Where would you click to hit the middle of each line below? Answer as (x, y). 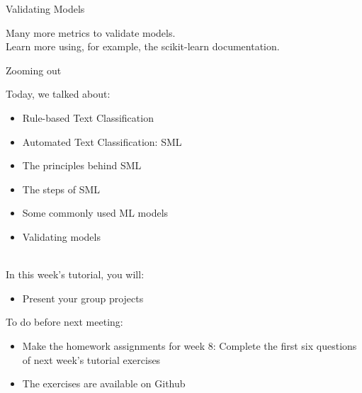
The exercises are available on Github (104, 383)
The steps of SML (61, 189)
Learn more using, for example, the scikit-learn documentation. (143, 46)
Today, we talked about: (58, 94)
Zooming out (34, 70)
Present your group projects (83, 298)
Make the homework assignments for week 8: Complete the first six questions (190, 345)
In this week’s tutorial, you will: (75, 274)
